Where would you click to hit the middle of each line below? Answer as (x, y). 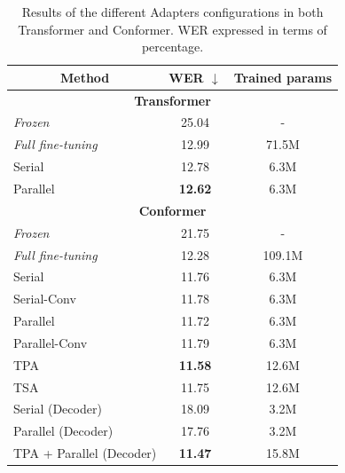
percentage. (172, 47)
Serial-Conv (45, 299)
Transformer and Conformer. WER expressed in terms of (172, 29)
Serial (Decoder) (58, 409)
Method (85, 77)
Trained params (283, 77)
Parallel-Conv (51, 342)
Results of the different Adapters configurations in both (172, 12)
